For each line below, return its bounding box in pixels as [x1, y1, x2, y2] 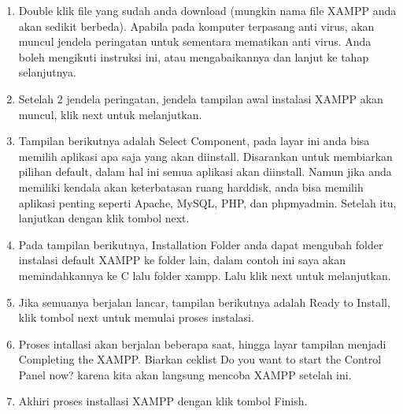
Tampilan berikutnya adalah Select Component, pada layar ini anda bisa [18, 132, 370, 149]
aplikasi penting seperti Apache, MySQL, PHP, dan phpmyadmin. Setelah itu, [18, 194, 397, 211]
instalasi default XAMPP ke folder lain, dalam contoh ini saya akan [18, 252, 346, 268]
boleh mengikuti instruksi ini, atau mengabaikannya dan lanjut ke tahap [18, 48, 369, 65]
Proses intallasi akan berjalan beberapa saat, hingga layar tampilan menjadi [18, 335, 386, 352]
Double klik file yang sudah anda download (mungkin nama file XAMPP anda [18, 2, 397, 18]
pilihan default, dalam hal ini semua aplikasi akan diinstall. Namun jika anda [18, 163, 392, 180]
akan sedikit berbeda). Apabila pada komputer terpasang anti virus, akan [18, 17, 375, 34]
